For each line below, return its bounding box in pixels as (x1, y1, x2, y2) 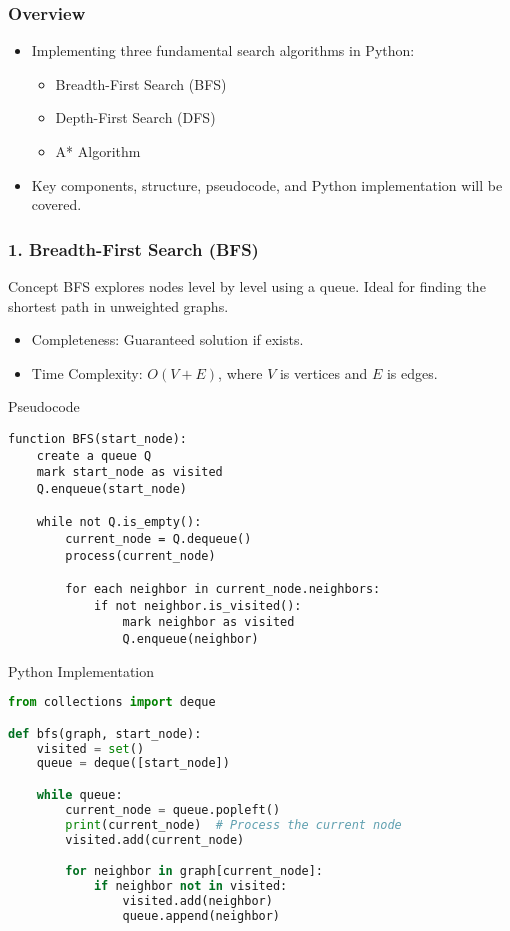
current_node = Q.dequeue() (65, 531, 252, 546)
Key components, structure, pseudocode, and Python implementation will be (31, 174, 503, 195)
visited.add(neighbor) (122, 893, 273, 908)
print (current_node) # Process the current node (65, 817, 402, 832)
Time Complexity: (31, 362, 143, 383)
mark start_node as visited (36, 465, 223, 480)
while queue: (36, 787, 123, 802)
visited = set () (36, 741, 145, 756)
